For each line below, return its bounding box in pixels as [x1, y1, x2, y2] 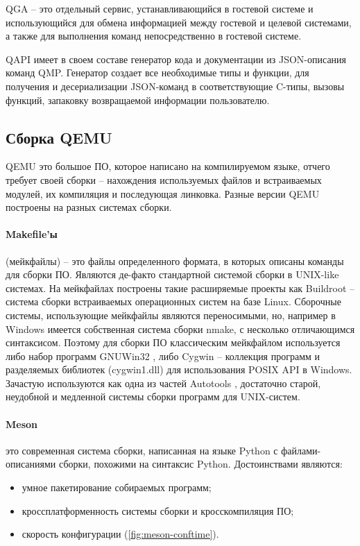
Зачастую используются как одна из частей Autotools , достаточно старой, [6, 375, 321, 390]
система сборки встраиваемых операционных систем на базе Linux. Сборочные [6, 294, 341, 309]
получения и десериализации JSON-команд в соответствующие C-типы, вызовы [6, 78, 345, 93]
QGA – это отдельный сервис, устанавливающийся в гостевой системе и [6, 1, 314, 15]
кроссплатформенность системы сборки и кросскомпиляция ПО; [22, 503, 294, 518]
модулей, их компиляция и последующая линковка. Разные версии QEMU [6, 186, 320, 201]
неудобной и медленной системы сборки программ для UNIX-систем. [6, 389, 300, 404]
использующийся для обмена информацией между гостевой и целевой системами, [6, 15, 352, 29]
